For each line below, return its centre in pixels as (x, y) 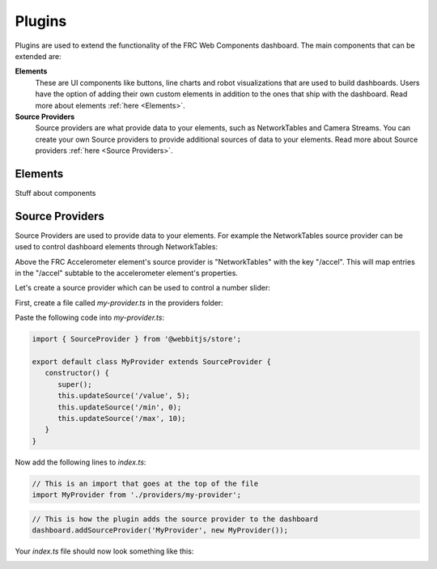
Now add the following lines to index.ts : (81, 462)
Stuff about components (55, 193)
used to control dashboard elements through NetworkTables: (117, 247)
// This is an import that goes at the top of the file (145, 483)
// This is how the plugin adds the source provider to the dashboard (175, 519)
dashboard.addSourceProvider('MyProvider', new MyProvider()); (160, 531)
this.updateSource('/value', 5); (124, 396)
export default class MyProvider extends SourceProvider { (151, 361)
